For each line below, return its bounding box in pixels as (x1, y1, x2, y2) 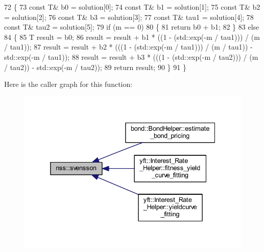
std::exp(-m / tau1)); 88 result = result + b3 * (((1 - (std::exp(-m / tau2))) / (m (4, 51, 258, 62)
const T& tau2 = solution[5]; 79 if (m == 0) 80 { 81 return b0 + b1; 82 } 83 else (4, 21, 259, 32)
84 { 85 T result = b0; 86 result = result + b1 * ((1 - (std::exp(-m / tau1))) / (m (4, 31, 260, 42)
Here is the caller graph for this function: (4, 79, 133, 89)
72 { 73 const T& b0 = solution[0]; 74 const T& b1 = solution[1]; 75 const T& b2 (4, 2, 260, 12)
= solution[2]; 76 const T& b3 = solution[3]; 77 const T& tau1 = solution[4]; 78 (4, 11, 254, 22)
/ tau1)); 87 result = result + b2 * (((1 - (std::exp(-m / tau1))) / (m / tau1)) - (4, 41, 253, 52)
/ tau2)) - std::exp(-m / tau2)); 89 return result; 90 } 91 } (4, 61, 186, 72)
